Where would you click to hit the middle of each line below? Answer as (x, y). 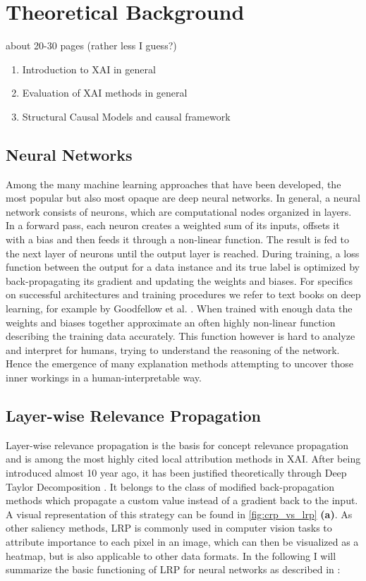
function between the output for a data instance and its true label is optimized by (183, 267)
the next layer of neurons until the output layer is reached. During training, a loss (183, 253)
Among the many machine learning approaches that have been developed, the (173, 184)
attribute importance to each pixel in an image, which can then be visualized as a (182, 541)
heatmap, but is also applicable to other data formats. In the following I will (171, 555)
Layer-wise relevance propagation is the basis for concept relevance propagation (177, 445)
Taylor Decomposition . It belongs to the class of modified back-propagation (170, 486)
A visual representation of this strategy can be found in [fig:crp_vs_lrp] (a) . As (179, 514)
